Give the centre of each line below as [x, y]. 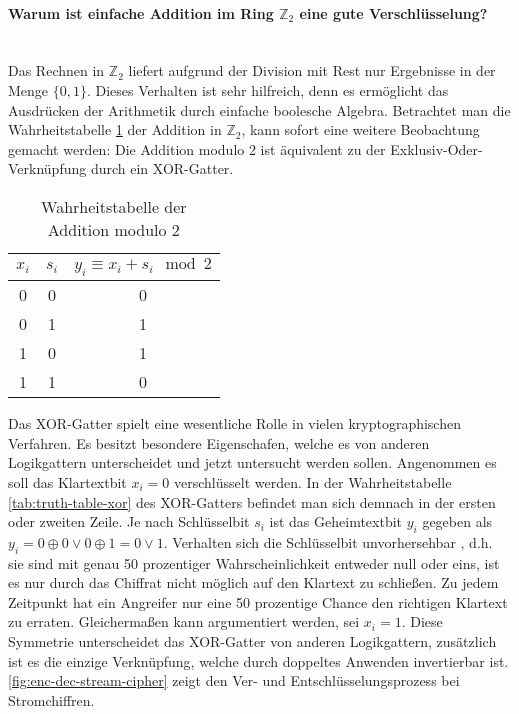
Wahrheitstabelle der [114, 206]
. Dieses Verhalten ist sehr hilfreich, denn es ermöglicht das [267, 89]
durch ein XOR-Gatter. [162, 168]
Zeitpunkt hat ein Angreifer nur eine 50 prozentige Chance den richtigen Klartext [258, 601]
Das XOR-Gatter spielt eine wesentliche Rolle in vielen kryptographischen [234, 423]
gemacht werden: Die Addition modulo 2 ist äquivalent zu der [197, 148]
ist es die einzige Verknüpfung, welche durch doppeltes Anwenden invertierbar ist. [258, 660]
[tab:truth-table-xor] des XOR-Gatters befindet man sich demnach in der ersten [252, 501]
